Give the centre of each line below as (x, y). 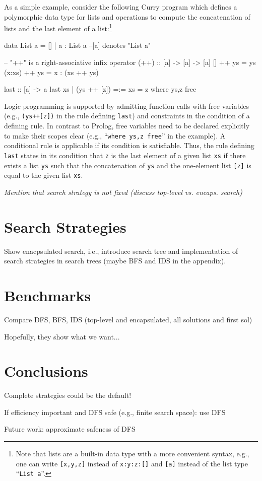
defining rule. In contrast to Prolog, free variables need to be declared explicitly (127, 126)
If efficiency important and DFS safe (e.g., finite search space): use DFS (115, 412)
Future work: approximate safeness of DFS (70, 429)
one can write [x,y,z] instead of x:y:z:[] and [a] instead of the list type (132, 463)
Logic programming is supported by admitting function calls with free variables (127, 106)
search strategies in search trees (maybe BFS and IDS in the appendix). (115, 261)
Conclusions (46, 371)
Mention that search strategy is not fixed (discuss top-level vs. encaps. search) (123, 192)
